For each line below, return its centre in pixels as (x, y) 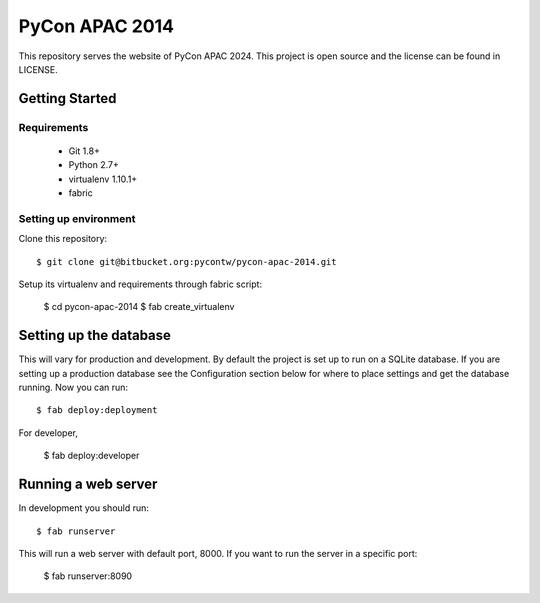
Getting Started (67, 98)
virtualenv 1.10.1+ (103, 179)
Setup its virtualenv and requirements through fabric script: (140, 284)
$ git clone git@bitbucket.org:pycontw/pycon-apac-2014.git (186, 261)
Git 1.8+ (84, 151)
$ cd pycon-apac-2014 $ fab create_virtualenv (139, 307)
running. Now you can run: (73, 387)
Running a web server (88, 484)
